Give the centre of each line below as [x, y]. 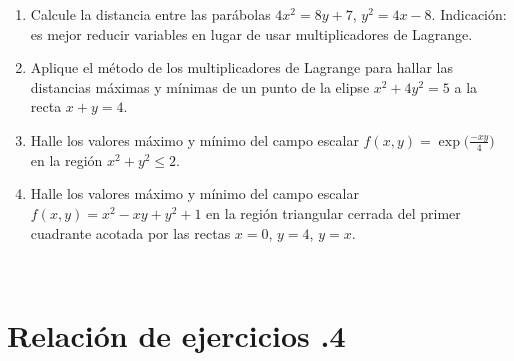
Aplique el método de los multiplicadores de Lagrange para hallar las [241, 67]
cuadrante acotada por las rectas [130, 232]
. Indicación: [469, 14]
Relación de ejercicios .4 [176, 334]
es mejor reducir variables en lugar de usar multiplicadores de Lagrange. [251, 33]
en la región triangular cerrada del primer [333, 212]
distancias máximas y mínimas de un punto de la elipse [200, 86]
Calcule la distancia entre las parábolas [150, 14]
